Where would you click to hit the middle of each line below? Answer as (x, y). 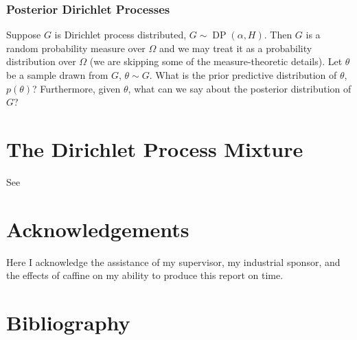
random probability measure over (76, 48)
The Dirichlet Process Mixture (155, 148)
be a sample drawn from (57, 75)
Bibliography (68, 322)
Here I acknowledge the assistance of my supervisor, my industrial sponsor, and (173, 262)
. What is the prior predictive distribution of (243, 75)
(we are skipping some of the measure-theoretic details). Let (216, 61)
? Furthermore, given (77, 88)
